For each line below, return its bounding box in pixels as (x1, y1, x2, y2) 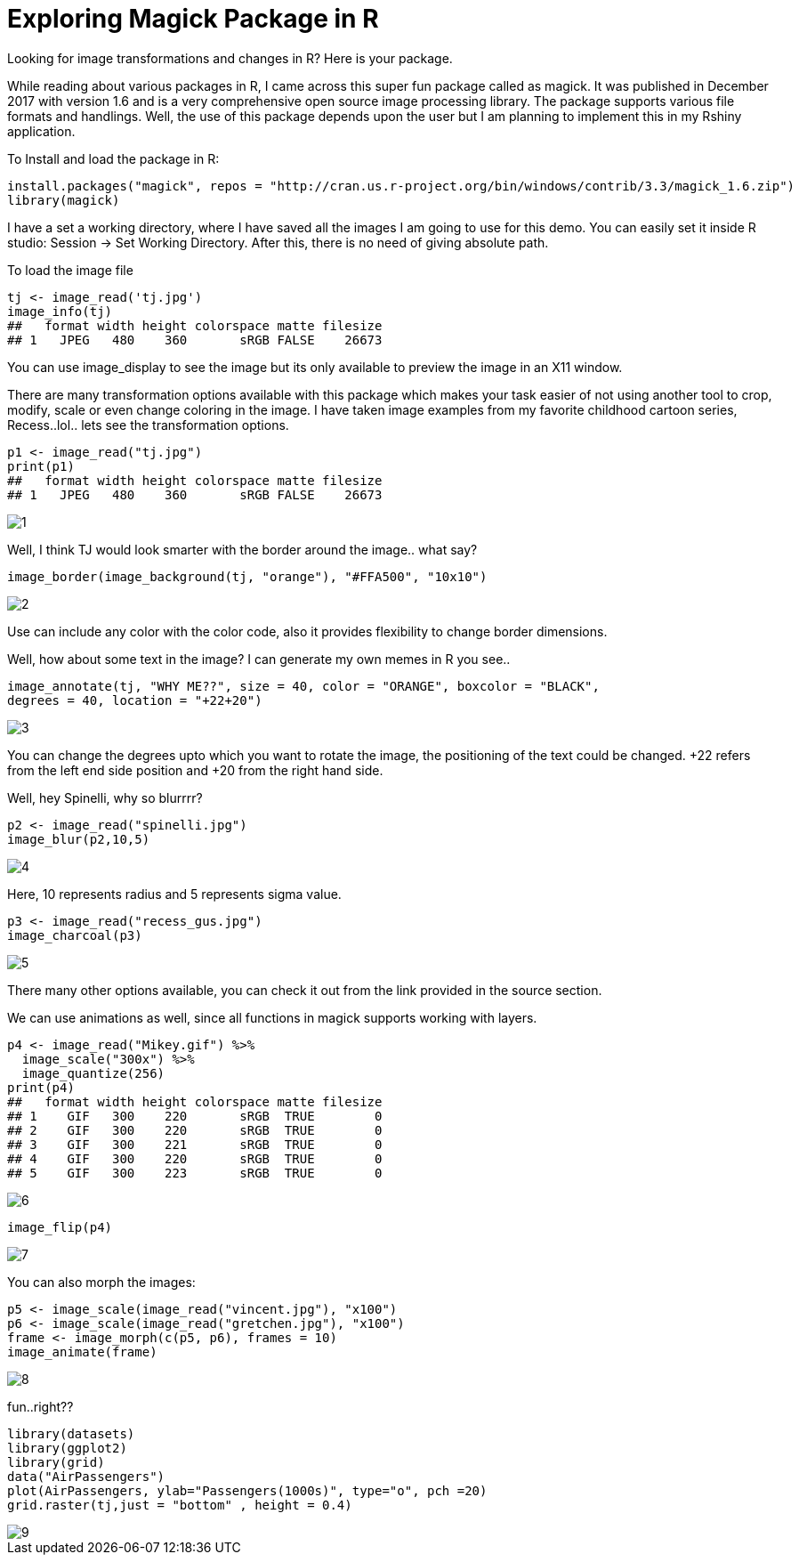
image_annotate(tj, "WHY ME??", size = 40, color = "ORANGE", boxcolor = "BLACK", (7, 678, 600, 693)
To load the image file (7, 262, 133, 278)
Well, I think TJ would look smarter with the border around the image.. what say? (7, 541, 478, 557)
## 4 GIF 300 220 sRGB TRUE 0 (7, 1151, 383, 1166)
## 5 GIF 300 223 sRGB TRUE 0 (7, 1165, 383, 1180)
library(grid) (7, 1454, 105, 1469)
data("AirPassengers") (7, 1469, 165, 1484)
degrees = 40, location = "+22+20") (7, 692, 262, 708)
